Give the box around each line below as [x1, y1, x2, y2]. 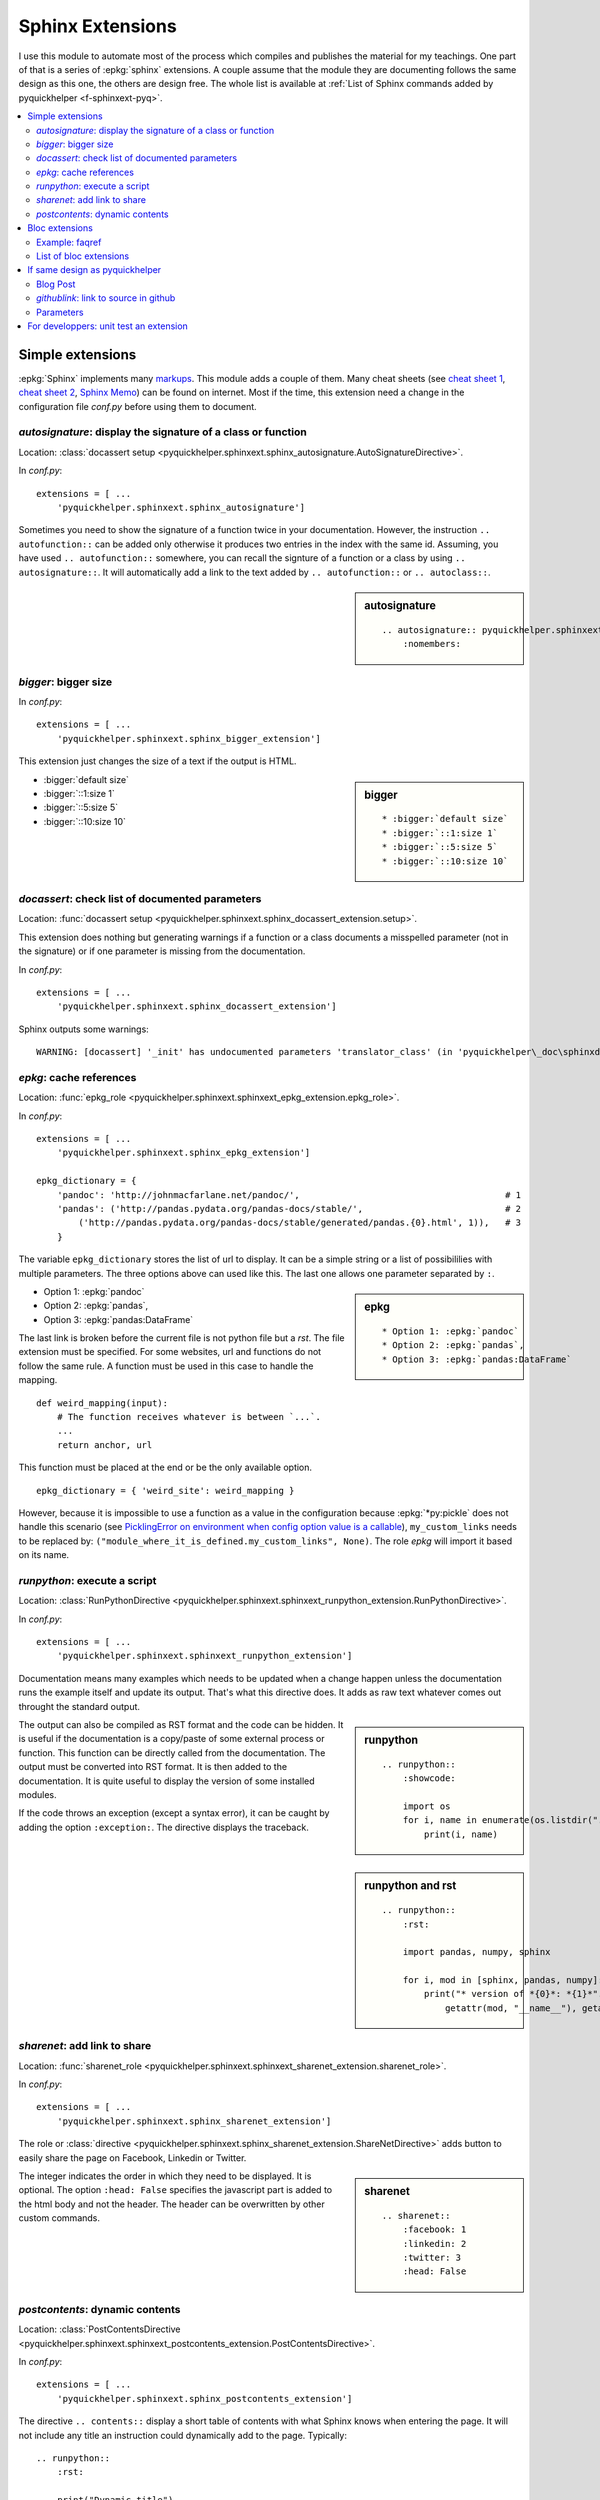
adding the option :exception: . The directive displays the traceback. [18, 1821, 309, 1833]
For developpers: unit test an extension [27, 320, 189, 332]
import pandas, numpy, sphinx [402, 1946, 551, 1958]
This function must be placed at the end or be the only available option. [18, 1461, 313, 1474]
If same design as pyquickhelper [27, 264, 162, 276]
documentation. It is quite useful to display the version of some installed [18, 1775, 315, 1787]
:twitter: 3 [402, 2252, 462, 2263]
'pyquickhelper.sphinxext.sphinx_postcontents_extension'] [56, 2393, 353, 2404]
